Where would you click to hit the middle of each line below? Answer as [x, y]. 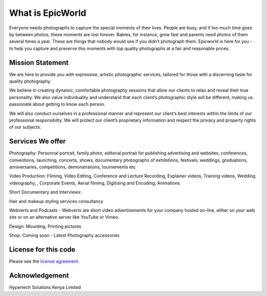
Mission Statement [39, 63]
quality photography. [30, 81]
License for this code [42, 249]
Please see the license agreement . [44, 261]
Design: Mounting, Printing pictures [45, 226]
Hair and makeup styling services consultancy [56, 201]
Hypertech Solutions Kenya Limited [45, 287]
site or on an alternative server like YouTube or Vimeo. [64, 217]
